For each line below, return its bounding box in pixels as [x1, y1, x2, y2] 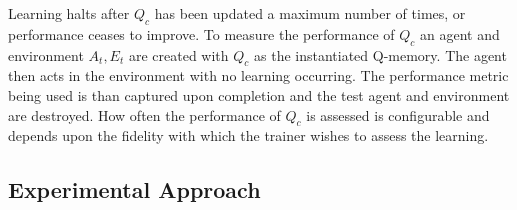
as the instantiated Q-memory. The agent [254, 44, 507, 65]
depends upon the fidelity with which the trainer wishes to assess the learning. [8, 125, 489, 146]
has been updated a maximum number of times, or [154, 3, 466, 23]
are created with [128, 44, 229, 65]
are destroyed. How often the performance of [8, 104, 281, 125]
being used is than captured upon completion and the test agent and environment [8, 84, 510, 105]
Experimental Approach [8, 174, 261, 205]
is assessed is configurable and [306, 104, 490, 125]
